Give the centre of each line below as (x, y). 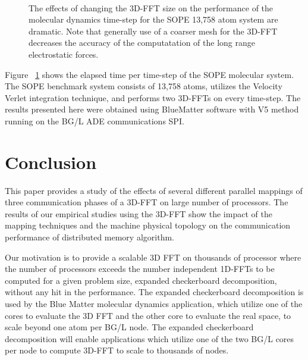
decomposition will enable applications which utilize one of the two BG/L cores (150, 338)
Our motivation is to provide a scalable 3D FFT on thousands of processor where (153, 257)
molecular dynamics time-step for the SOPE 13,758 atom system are (153, 19)
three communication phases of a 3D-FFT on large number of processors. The (147, 202)
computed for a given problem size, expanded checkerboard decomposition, (141, 280)
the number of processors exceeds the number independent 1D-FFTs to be (140, 269)
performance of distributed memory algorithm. (89, 237)
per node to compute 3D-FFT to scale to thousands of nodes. (117, 350)
